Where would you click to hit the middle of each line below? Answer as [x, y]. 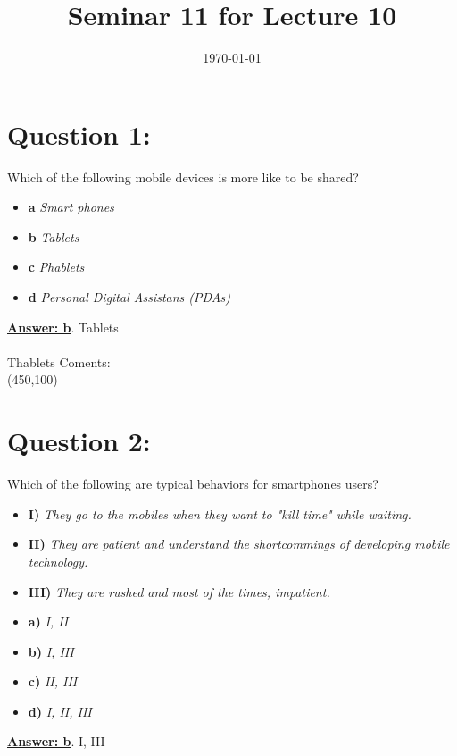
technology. [58, 561]
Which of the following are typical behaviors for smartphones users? [193, 484]
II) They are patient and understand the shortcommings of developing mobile [239, 544]
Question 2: [79, 441]
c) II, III [53, 681]
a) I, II [48, 622]
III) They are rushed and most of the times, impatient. [179, 591]
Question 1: [79, 134]
